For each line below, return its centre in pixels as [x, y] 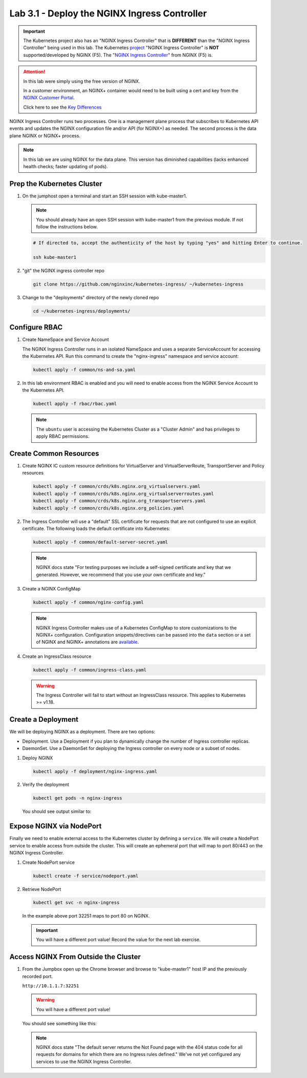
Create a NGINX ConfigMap [51, 589]
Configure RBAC [36, 327]
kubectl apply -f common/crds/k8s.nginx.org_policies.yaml [108, 508]
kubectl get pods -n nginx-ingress [78, 798]
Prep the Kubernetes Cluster [56, 184]
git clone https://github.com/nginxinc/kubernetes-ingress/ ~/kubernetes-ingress [138, 284]
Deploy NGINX [38, 758]
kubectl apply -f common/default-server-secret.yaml [101, 542]
